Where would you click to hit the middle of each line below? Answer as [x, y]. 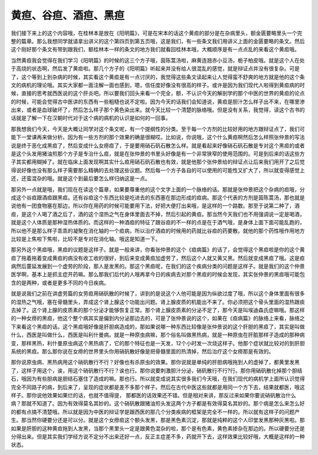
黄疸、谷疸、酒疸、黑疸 [68, 15]
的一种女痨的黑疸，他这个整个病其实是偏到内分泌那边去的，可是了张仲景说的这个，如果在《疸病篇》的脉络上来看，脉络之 [158, 318]
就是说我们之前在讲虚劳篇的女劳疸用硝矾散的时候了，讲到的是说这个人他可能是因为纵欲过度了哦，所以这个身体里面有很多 [158, 294]
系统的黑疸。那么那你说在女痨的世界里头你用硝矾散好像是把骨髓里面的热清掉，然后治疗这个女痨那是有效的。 [142, 351]
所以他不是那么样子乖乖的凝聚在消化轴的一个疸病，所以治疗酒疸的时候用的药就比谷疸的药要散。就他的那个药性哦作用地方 [158, 231]
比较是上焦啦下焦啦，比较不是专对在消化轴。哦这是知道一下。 [86, 238]
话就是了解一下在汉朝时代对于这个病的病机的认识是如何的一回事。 [91, 118]
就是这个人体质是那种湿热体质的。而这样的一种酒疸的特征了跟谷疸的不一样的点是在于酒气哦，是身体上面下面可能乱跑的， [158, 222]
